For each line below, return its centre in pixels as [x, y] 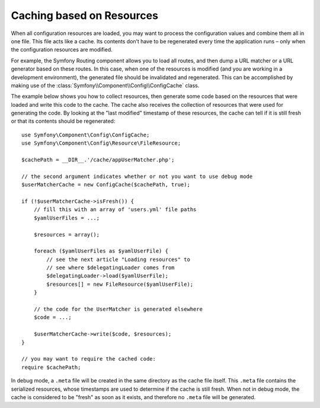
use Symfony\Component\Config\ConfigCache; [86, 135]
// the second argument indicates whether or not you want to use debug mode [137, 176]
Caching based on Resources [84, 15]
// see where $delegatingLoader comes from [111, 268]
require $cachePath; [51, 367]
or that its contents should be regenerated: [63, 121]
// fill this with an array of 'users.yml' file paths [115, 210]
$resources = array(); [67, 235]
